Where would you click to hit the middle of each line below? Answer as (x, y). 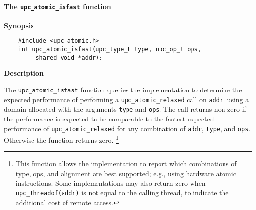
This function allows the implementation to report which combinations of (126, 164)
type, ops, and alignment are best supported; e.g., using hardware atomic (126, 173)
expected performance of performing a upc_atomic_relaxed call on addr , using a (127, 99)
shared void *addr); (69, 57)
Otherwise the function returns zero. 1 (61, 139)
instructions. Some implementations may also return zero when (111, 183)
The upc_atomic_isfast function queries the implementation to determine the (123, 90)
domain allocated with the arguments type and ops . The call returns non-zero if (125, 109)
